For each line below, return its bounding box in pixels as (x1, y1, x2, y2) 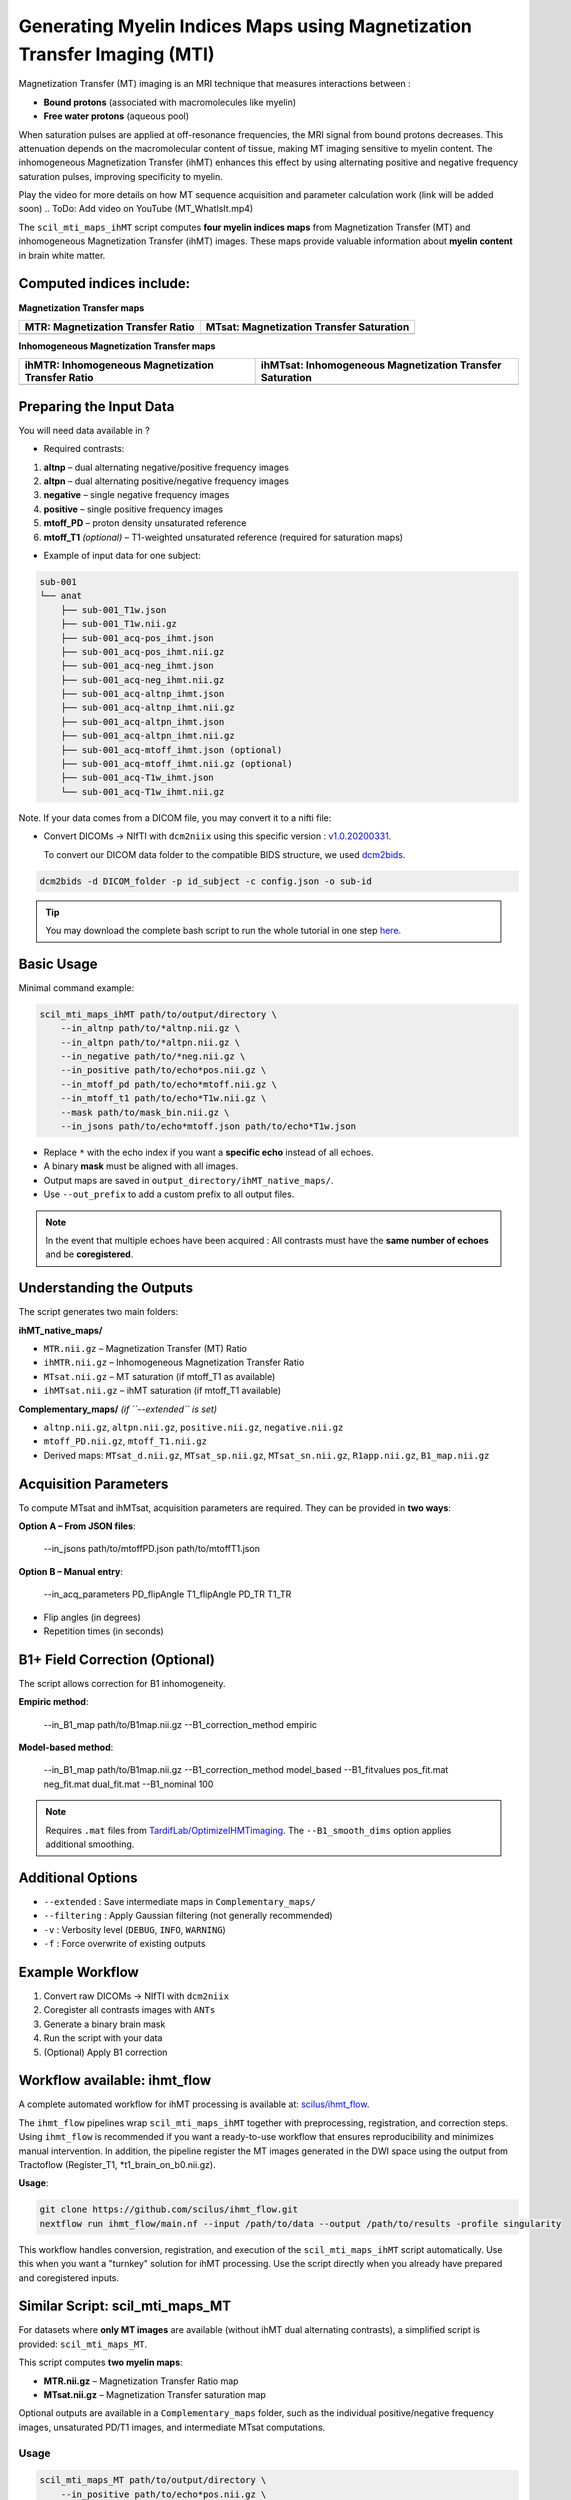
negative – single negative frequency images (43, 489, 230, 501)
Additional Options (18, 1869, 139, 1886)
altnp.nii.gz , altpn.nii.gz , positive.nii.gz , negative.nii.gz (43, 1421, 344, 1433)
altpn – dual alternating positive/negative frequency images (43, 475, 290, 487)
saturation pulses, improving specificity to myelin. (18, 170, 224, 182)
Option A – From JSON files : (18, 1520, 136, 1532)
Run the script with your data (43, 2032, 163, 2044)
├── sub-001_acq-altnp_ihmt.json (60, 688, 225, 700)
